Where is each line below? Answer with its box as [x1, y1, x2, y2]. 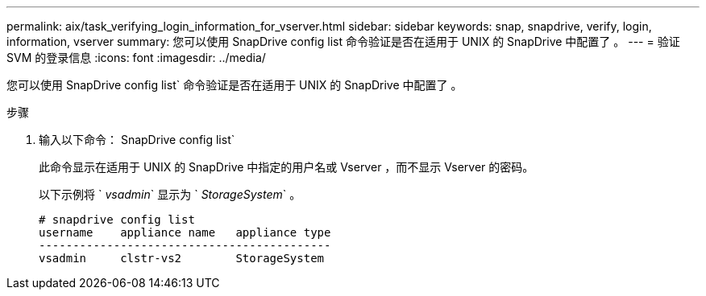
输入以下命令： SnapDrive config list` [39, 133, 235, 146]
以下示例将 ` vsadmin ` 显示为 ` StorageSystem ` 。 [39, 187, 301, 201]
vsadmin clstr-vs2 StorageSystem [39, 252, 325, 265]
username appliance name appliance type [39, 226, 331, 239]
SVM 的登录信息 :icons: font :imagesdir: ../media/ [6, 51, 266, 64]
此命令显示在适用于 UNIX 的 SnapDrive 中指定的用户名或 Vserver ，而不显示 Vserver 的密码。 [39, 160, 534, 174]
